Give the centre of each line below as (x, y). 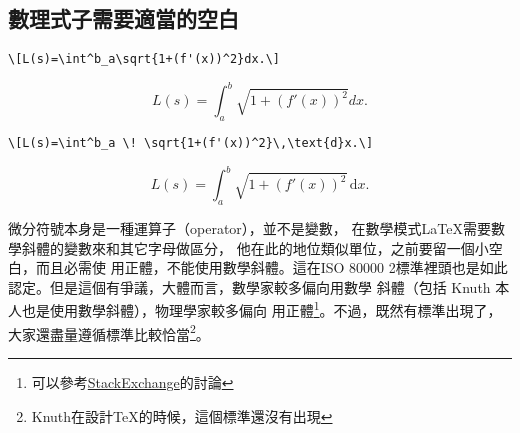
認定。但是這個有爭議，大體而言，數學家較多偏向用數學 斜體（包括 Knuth (249, 286)
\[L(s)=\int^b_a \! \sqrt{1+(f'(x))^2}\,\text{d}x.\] (191, 143)
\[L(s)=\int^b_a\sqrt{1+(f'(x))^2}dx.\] (144, 59)
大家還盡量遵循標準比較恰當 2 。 (109, 332)
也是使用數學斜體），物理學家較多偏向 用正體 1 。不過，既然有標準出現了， (261, 309)
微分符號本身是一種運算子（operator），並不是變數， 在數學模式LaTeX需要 (249, 228)
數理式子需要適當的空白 (123, 18)
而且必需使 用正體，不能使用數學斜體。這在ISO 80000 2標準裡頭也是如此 (271, 267)
